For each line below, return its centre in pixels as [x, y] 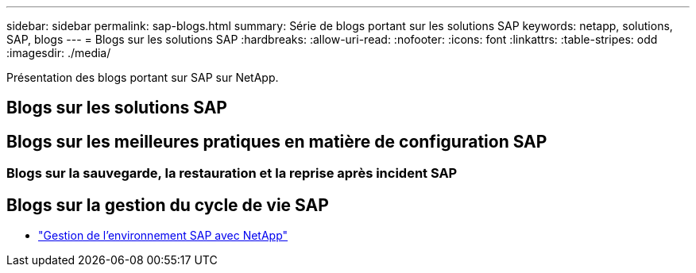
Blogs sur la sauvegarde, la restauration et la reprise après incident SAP [232, 173]
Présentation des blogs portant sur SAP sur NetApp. [143, 77]
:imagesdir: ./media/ [59, 53]
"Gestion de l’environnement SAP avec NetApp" [163, 236]
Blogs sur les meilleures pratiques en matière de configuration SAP [277, 141]
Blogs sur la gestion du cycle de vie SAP [168, 205]
